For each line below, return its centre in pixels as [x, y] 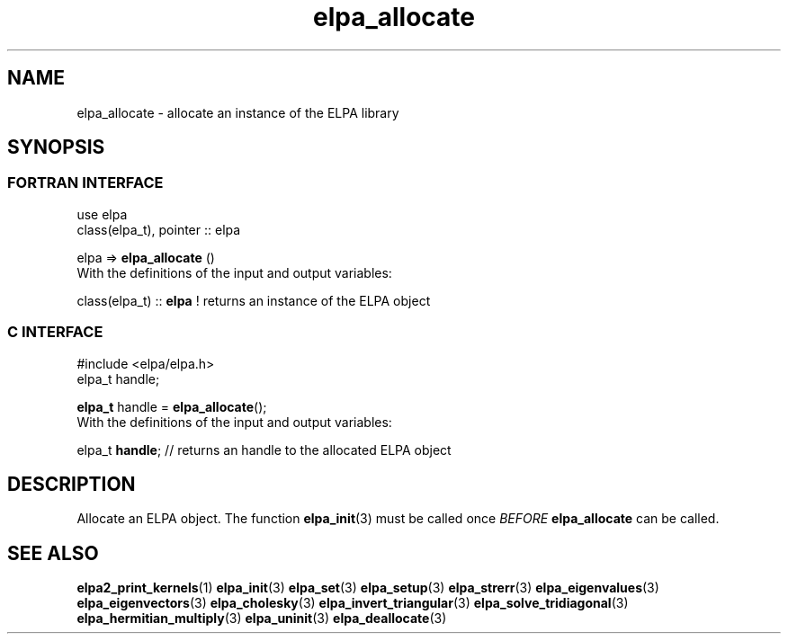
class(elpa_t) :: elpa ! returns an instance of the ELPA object [254, 300]
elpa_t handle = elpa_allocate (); [172, 406]
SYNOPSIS [56, 147]
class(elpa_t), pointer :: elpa [159, 229]
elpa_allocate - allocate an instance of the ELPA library [238, 112]
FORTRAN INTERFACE [85, 183]
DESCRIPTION [72, 484]
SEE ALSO [53, 553]
